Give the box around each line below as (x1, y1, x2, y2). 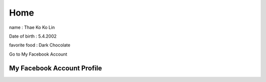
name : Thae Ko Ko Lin (9, 24, 55, 30)
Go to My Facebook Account (9, 51, 67, 57)
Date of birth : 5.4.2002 (9, 33, 57, 39)
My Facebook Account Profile (9, 64, 102, 72)
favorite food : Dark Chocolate (9, 42, 71, 48)
